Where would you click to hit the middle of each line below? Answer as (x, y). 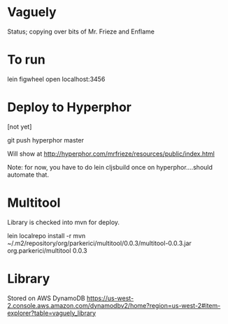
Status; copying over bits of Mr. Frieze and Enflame (81, 31)
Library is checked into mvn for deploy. (64, 222)
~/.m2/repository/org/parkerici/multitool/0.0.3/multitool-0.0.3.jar (100, 243)
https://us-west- (110, 298)
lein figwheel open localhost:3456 (56, 79)
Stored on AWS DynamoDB (46, 298)
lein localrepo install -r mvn (47, 235)
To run (26, 60)
